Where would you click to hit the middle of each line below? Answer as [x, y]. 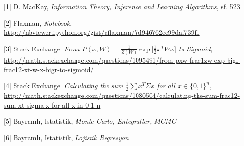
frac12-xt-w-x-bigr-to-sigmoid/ [49, 69]
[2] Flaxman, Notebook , [38, 23]
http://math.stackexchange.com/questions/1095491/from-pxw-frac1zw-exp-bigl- [122, 60]
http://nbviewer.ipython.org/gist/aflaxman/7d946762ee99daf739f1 [102, 32]
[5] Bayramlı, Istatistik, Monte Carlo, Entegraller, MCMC [90, 121]
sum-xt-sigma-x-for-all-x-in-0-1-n [52, 105]
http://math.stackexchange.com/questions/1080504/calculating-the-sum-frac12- [122, 95]
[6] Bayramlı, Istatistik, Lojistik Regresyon [66, 137]
